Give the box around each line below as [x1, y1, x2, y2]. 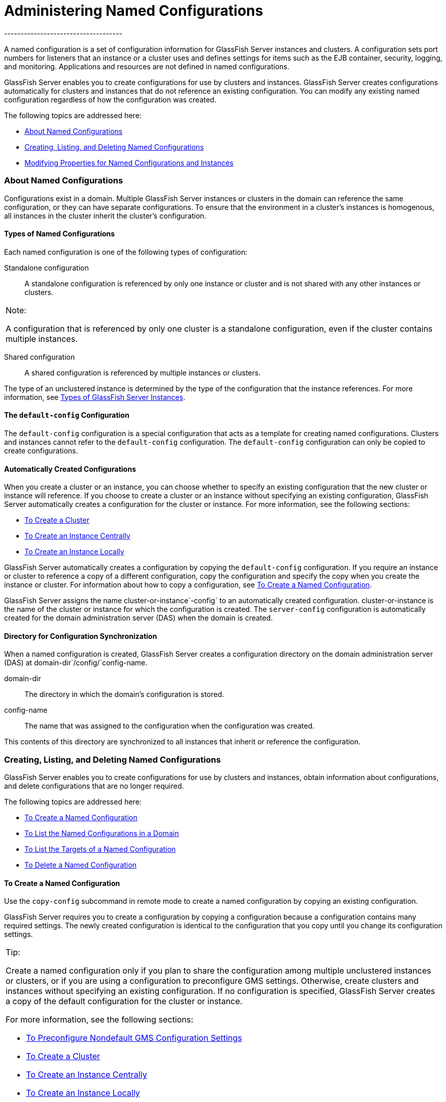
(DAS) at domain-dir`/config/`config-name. [4, 658, 148, 667]
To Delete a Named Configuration [24, 861, 137, 870]
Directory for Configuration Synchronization [4, 631, 157, 640]
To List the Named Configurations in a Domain [24, 829, 179, 838]
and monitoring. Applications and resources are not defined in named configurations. [4, 62, 290, 71]
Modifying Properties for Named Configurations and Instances [24, 158, 233, 167]
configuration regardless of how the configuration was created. [4, 95, 217, 104]
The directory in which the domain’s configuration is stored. [24, 690, 224, 699]
